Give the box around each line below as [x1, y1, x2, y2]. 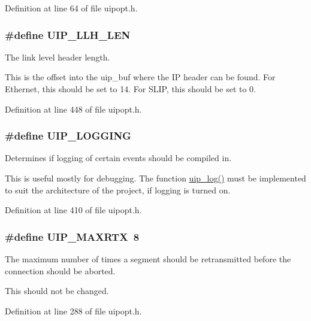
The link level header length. [5, 50, 110, 63]
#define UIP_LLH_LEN [5, 27, 131, 42]
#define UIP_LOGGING [5, 128, 131, 143]
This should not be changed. [5, 284, 109, 297]
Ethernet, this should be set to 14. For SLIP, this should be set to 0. [5, 83, 256, 95]
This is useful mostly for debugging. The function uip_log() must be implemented [5, 172, 306, 184]
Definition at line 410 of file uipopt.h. [5, 204, 142, 216]
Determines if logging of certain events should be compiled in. [5, 152, 232, 164]
